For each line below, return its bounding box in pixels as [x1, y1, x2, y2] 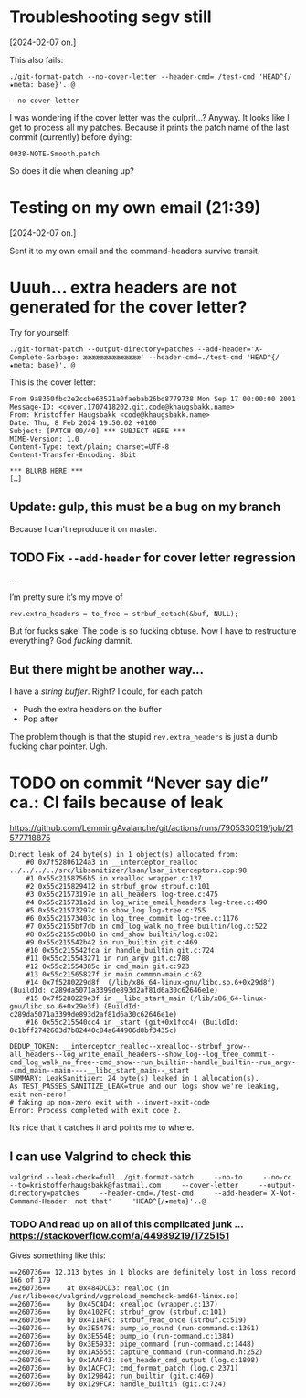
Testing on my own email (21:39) [9, 197, 261, 219]
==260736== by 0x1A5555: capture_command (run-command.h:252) [9, 1348, 263, 1357]
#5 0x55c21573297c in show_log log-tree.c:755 [26, 906, 206, 915]
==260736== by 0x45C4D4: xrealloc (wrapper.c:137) [9, 1300, 219, 1309]
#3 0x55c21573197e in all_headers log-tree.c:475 [26, 890, 219, 900]
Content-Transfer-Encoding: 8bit [9, 450, 137, 459]
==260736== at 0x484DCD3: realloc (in [9, 1284, 170, 1293]
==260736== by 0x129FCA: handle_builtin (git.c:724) [9, 1380, 227, 1389]
